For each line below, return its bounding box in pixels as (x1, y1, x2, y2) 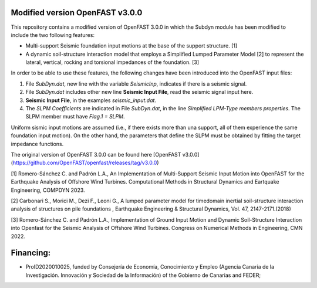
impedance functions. (11, 140, 64, 147)
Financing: (11, 248, 51, 258)
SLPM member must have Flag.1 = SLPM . (25, 113, 126, 120)
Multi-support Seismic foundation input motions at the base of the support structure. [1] (25, 42, 238, 49)
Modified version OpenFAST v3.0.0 (11, 8, 143, 18)
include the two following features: (11, 31, 95, 38)
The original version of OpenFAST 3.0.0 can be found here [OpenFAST (11, 151, 181, 158)
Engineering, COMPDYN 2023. (11, 187, 85, 194)
